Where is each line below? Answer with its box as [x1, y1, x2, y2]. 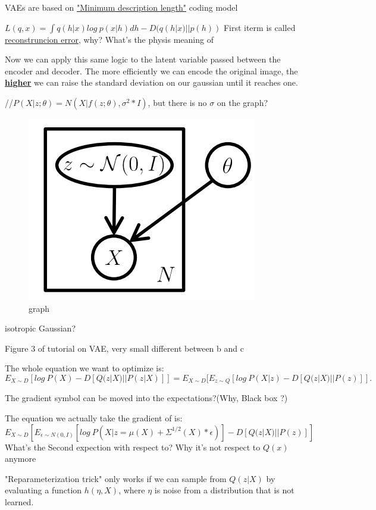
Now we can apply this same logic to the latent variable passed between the [5, 53, 281, 65]
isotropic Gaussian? [5, 322, 76, 334]
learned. [5, 495, 34, 508]
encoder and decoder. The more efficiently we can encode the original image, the [5, 64, 298, 77]
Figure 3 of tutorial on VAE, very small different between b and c [5, 342, 244, 354]
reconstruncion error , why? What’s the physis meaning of [5, 33, 214, 45]
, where [118, 484, 145, 496]
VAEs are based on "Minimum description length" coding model [5, 1, 238, 13]
